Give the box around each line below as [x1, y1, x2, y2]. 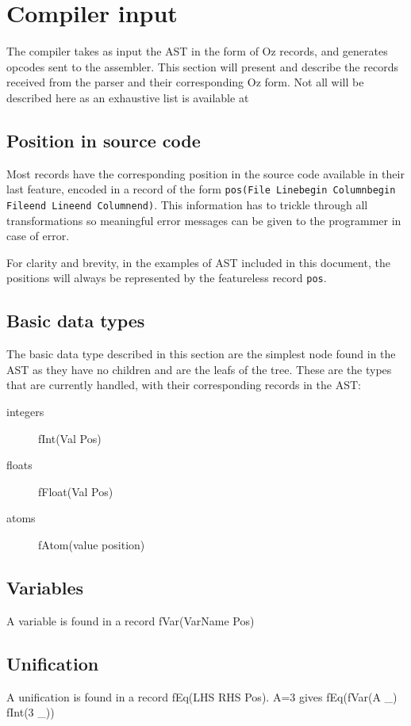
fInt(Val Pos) [38, 430, 102, 446]
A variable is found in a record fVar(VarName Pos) [6, 612, 255, 629]
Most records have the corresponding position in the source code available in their [6, 165, 405, 181]
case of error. [6, 227, 70, 244]
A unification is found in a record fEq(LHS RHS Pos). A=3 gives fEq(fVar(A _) [6, 688, 398, 705]
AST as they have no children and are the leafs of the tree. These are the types [6, 361, 392, 377]
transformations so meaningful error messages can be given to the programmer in [6, 212, 401, 228]
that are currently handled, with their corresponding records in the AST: [6, 376, 361, 393]
